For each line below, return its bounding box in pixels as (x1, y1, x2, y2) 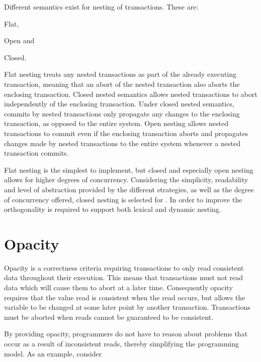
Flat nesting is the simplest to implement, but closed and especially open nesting (4, 164, 253, 175)
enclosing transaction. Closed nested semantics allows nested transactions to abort (4, 88, 257, 99)
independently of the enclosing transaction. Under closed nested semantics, (4, 98, 234, 109)
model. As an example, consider (4, 348, 102, 358)
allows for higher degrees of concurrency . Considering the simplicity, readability (4, 174, 248, 185)
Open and (4, 35, 35, 46)
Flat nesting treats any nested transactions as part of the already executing (4, 69, 237, 79)
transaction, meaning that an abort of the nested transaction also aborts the (4, 78, 240, 89)
